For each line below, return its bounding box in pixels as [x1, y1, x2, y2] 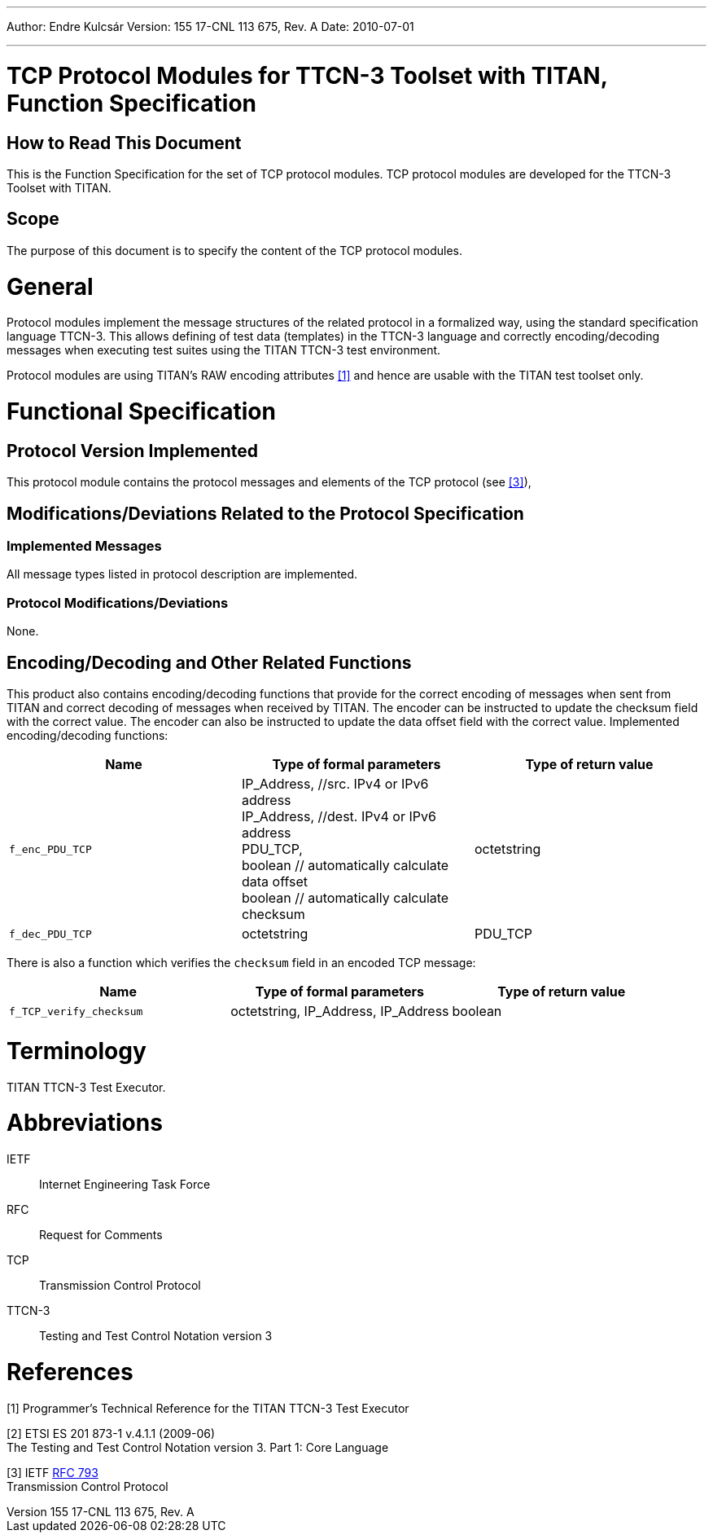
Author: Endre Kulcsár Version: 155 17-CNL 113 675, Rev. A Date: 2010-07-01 [7, 20, 414, 33]
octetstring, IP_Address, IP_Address [230, 1003, 449, 1019]
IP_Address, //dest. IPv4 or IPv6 [241, 808, 436, 824]
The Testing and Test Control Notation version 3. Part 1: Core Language [7, 1440, 389, 1454]
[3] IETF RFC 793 [7, 1465, 98, 1480]
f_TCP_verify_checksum [9, 1005, 143, 1018]
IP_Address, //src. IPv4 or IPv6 [241, 776, 429, 792]
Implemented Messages [7, 538, 162, 555]
